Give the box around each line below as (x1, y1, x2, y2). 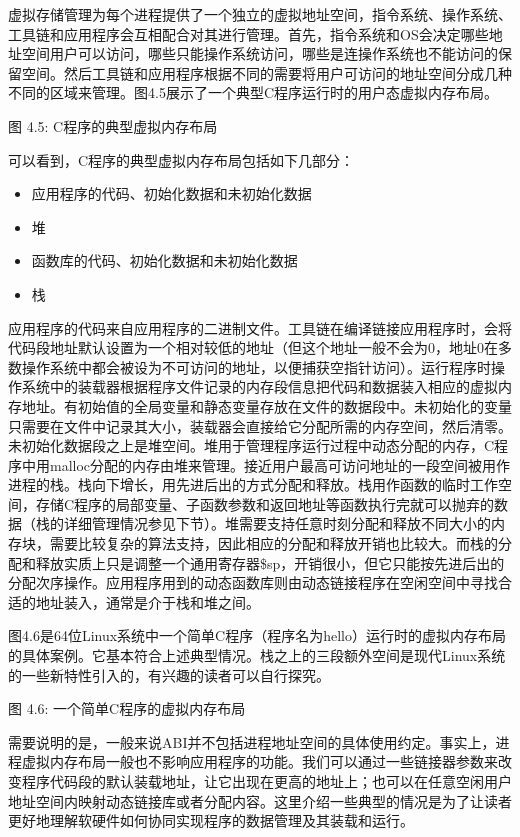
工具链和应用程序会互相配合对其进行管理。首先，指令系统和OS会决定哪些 (8, 23, 489, 44)
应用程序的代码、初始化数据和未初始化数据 (31, 183, 312, 204)
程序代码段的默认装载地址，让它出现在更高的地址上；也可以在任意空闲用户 (21, 771, 512, 791)
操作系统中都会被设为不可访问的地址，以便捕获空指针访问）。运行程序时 (21, 356, 491, 377)
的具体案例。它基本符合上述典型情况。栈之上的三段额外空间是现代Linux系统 (8, 645, 506, 666)
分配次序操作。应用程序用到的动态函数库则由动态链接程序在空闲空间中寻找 (8, 572, 498, 593)
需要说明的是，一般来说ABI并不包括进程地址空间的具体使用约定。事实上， (8, 731, 496, 752)
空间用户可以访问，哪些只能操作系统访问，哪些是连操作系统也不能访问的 (21, 43, 498, 64)
